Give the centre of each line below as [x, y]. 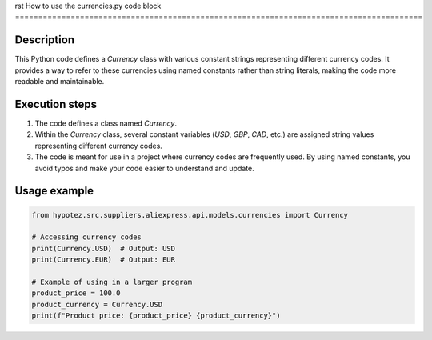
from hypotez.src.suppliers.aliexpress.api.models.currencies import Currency [190, 215]
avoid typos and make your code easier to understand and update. [145, 168]
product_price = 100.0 [76, 293]
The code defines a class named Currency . [106, 123]
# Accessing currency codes [86, 237]
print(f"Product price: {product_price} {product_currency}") [156, 316]
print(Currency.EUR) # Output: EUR [104, 260]
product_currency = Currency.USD [97, 304]
